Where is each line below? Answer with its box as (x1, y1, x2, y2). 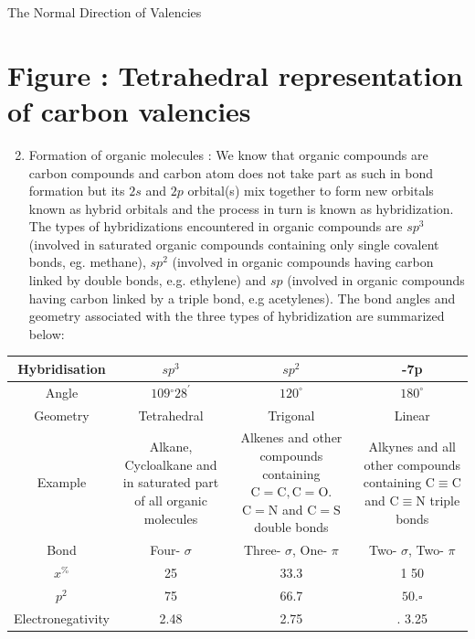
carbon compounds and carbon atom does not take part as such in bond (28, 163, 434, 182)
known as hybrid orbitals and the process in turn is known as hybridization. (28, 198, 454, 218)
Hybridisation (17, 358, 106, 378)
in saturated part (122, 473, 219, 492)
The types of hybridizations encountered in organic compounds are (28, 217, 403, 236)
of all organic (134, 491, 207, 510)
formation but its (28, 181, 125, 200)
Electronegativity (14, 608, 110, 627)
